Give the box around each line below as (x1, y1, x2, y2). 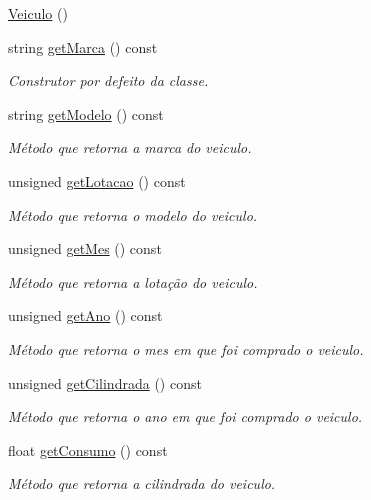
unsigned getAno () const (8, 305, 163, 326)
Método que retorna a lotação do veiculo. (8, 271, 258, 292)
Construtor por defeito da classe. (8, 70, 209, 91)
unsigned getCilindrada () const (8, 372, 202, 393)
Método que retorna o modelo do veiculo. (8, 204, 258, 225)
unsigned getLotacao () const (8, 170, 186, 191)
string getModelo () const (8, 103, 164, 124)
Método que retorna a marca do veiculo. (8, 137, 252, 158)
